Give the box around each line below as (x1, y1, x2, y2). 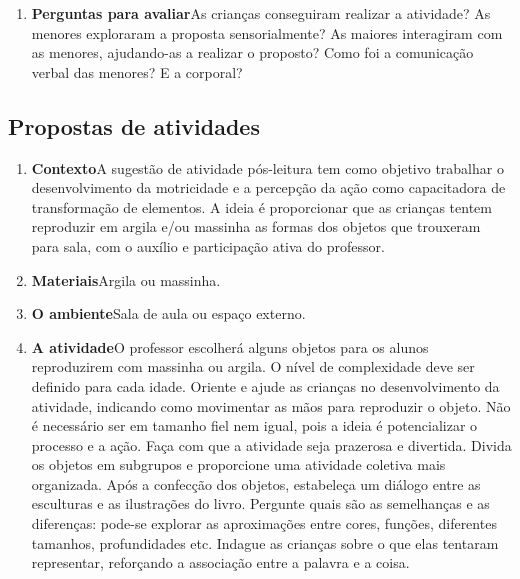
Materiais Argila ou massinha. (31, 269, 221, 290)
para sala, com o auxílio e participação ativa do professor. (31, 235, 385, 256)
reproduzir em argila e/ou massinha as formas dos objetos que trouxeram (31, 216, 481, 237)
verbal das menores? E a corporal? (31, 61, 243, 82)
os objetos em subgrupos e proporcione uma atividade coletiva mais (31, 454, 446, 475)
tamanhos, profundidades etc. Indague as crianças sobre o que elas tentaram (31, 532, 499, 553)
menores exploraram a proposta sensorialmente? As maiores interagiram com (31, 22, 503, 43)
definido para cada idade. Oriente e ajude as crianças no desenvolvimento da (31, 375, 500, 396)
